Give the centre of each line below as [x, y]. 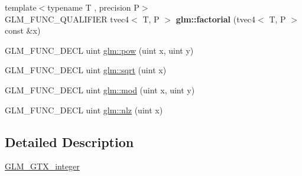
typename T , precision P [93, 7]
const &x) [23, 30]
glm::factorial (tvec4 [216, 19]
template [21, 7]
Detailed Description [69, 141]
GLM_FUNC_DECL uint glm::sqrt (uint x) [86, 70]
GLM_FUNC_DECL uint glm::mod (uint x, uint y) [100, 89]
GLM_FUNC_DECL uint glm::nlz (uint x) [84, 110]
